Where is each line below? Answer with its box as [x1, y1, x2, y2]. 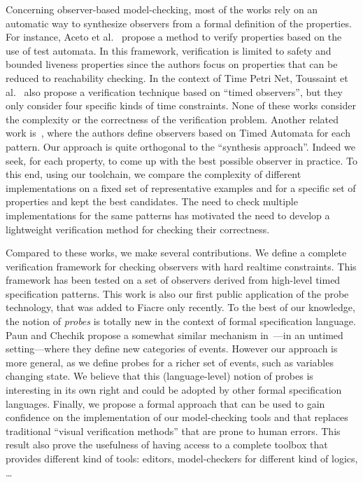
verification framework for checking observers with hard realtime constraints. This [6, 259, 357, 273]
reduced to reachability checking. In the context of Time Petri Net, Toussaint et [6, 70, 348, 85]
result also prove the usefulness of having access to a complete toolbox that [6, 437, 328, 452]
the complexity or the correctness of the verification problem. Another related [6, 111, 339, 126]
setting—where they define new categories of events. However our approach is [6, 341, 338, 356]
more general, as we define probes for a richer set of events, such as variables [6, 354, 334, 369]
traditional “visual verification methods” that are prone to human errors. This [6, 423, 341, 438]
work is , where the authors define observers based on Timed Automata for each [6, 125, 350, 140]
